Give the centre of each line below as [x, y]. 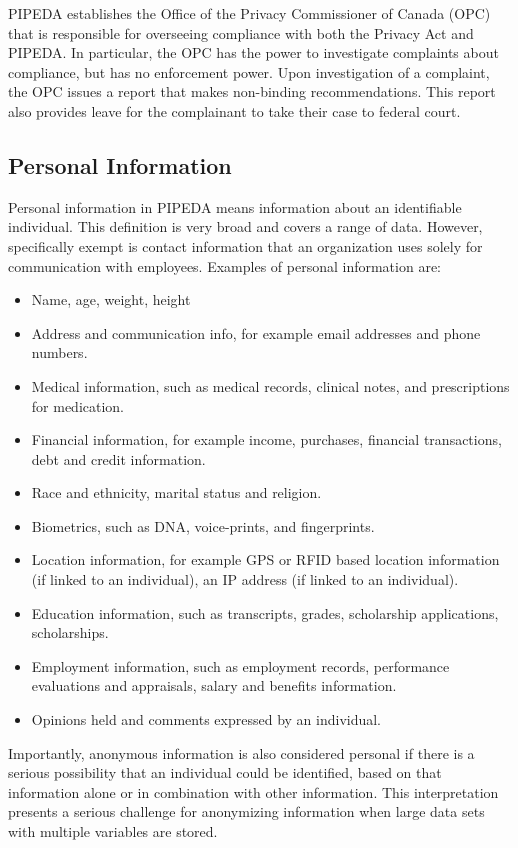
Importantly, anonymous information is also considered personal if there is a [241, 752]
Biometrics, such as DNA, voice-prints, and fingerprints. [203, 525]
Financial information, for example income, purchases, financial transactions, [266, 439]
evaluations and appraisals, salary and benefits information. [214, 685]
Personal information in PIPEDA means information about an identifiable [235, 206]
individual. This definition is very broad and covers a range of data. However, [245, 226]
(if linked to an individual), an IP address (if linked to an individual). [245, 579]
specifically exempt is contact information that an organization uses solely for [245, 245]
